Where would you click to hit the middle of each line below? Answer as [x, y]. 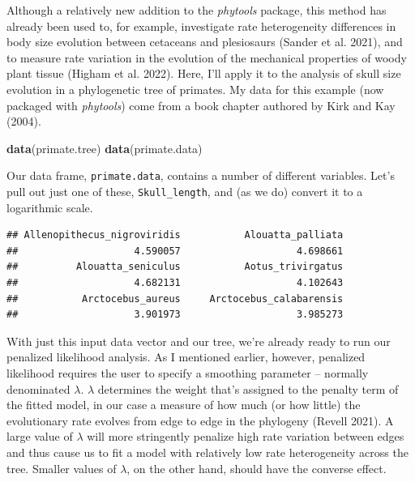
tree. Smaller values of [62, 468]
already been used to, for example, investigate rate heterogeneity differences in [201, 26]
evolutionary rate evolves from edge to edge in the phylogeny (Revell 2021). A [200, 420]
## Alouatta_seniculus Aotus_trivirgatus [175, 267]
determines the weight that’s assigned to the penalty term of [248, 388]
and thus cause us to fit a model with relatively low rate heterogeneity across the [207, 452]
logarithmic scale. [50, 207]
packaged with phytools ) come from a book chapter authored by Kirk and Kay [201, 105]
